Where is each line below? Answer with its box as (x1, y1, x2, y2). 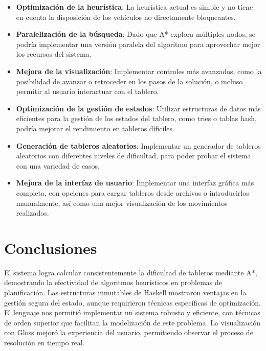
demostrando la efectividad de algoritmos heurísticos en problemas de (4, 277, 222, 288)
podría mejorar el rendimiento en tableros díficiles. (16, 123, 174, 133)
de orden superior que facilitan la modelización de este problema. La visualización (4, 317, 261, 327)
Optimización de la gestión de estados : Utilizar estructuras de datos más (16, 103, 261, 113)
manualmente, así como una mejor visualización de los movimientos (16, 197, 228, 208)
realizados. (16, 207, 49, 218)
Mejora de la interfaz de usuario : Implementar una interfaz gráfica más (16, 177, 254, 188)
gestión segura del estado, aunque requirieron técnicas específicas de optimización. (4, 297, 261, 308)
